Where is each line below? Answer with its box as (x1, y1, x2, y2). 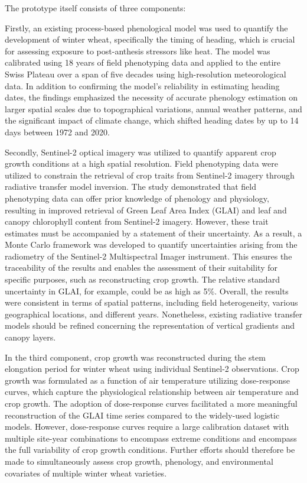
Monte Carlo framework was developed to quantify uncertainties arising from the (5, 238, 298, 251)
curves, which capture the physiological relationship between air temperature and (5, 385, 299, 398)
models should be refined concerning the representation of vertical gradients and (5, 319, 295, 332)
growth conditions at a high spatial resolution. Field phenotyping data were (5, 157, 278, 170)
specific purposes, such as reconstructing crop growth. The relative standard (5, 273, 280, 286)
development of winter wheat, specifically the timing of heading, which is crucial (5, 33, 295, 46)
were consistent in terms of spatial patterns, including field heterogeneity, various (5, 296, 298, 309)
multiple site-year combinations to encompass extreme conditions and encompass (5, 432, 297, 444)
